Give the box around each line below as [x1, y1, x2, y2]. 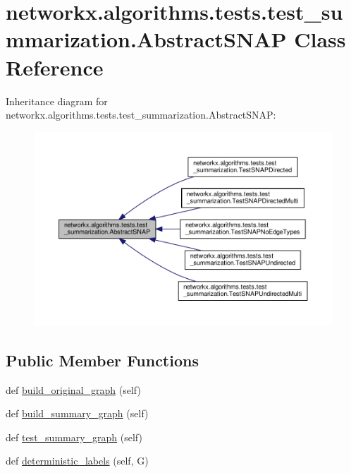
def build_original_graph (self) [6, 382, 141, 397]
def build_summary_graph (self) [6, 406, 149, 421]
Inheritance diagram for [6, 93, 108, 108]
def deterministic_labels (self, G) [6, 453, 149, 468]
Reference [6, 52, 104, 81]
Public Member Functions [6, 349, 199, 371]
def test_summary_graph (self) [6, 429, 142, 444]
